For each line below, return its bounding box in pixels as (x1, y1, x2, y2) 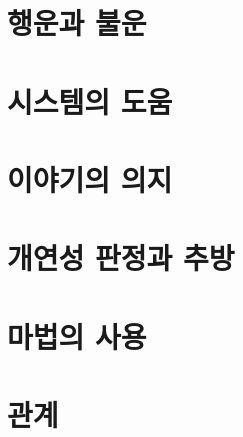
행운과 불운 (7, 2, 147, 43)
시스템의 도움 (7, 80, 173, 121)
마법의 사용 (7, 315, 147, 356)
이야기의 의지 (7, 158, 173, 199)
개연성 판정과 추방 (7, 237, 235, 278)
